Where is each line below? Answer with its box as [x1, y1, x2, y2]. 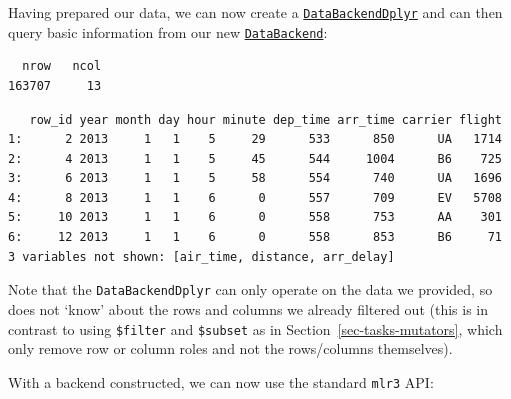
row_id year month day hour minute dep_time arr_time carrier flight [29, 112, 502, 127]
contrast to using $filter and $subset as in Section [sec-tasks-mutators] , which [8, 318, 503, 339]
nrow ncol [22, 59, 102, 74]
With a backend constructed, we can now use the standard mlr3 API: [8, 371, 434, 392]
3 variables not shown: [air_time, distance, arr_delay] [8, 249, 395, 264]
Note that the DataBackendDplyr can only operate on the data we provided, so [8, 279, 493, 300]
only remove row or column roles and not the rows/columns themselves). [8, 338, 453, 359]
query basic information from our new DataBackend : [8, 21, 328, 42]
